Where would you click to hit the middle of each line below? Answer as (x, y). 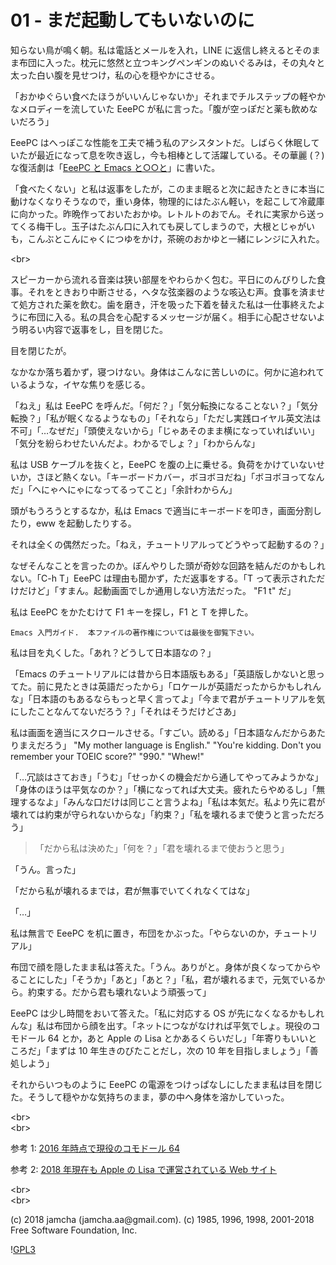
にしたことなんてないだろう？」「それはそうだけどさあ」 (126, 711)
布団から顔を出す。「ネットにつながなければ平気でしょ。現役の (182, 1025)
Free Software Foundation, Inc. (74, 1230)
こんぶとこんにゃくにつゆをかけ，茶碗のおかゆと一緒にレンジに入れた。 (176, 238)
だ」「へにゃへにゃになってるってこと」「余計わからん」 (124, 489)
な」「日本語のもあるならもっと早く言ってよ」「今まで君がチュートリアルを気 (168, 698)
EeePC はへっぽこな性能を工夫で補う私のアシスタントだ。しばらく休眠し (161, 142)
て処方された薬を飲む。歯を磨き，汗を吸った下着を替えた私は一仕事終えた (163, 304)
